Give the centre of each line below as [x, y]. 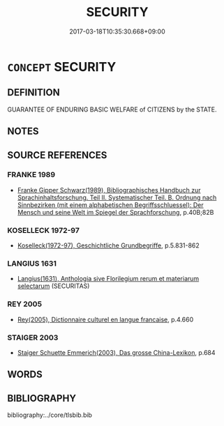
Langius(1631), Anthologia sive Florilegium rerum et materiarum [108, 279]
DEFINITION [34, 92]
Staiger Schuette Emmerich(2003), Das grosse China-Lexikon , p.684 [116, 353]
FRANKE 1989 [31, 175]
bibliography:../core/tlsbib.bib [50, 415]
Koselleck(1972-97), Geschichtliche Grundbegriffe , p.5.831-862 [109, 245]
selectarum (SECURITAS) [53, 286]
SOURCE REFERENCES [57, 155]
